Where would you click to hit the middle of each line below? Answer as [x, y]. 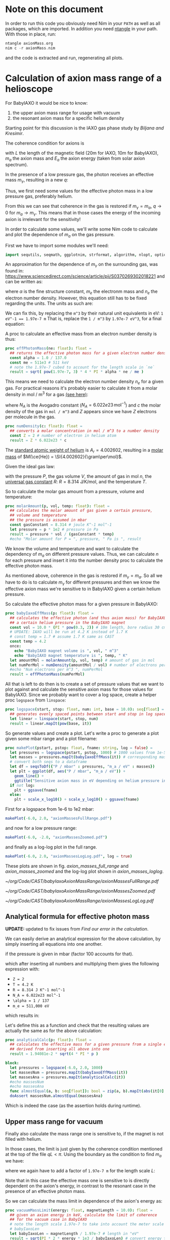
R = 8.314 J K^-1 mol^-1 [39, 990]
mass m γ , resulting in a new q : [37, 181]
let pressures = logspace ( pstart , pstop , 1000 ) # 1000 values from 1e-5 [88, 752]
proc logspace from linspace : [36, 700]
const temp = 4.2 [28, 641]
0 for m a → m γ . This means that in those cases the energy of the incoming [83, 213]
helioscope [29, 89]
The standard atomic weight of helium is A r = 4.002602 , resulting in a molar [84, 450]
